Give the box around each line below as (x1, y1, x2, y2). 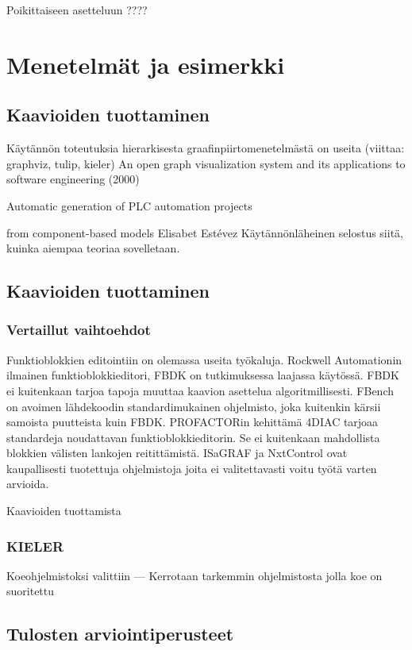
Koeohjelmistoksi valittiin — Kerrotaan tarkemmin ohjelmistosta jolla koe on (6, 567, 383, 583)
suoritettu (6, 583, 55, 599)
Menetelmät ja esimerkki (6, 48, 285, 80)
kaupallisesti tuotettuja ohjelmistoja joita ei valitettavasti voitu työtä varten (6, 460, 377, 476)
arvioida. (6, 475, 49, 492)
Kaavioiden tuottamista (6, 502, 121, 519)
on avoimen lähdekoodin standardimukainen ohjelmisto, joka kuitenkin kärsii (6, 398, 381, 414)
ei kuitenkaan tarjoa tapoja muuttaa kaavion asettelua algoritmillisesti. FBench (6, 382, 395, 398)
